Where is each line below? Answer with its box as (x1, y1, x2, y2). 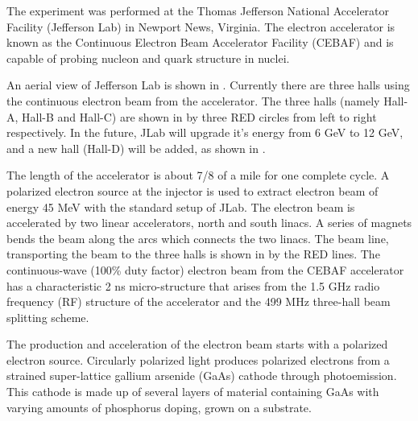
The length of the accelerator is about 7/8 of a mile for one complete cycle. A (6, 167, 390, 184)
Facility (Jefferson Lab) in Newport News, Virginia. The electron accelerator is (6, 18, 395, 35)
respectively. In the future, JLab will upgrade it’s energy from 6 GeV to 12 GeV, (6, 124, 404, 141)
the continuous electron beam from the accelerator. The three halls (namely (6, 92, 380, 109)
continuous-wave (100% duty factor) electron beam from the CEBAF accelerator (6, 261, 404, 278)
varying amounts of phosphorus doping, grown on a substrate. (6, 398, 312, 415)
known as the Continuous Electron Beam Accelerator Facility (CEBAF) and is (6, 34, 394, 51)
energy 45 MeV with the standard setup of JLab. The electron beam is (6, 198, 355, 215)
